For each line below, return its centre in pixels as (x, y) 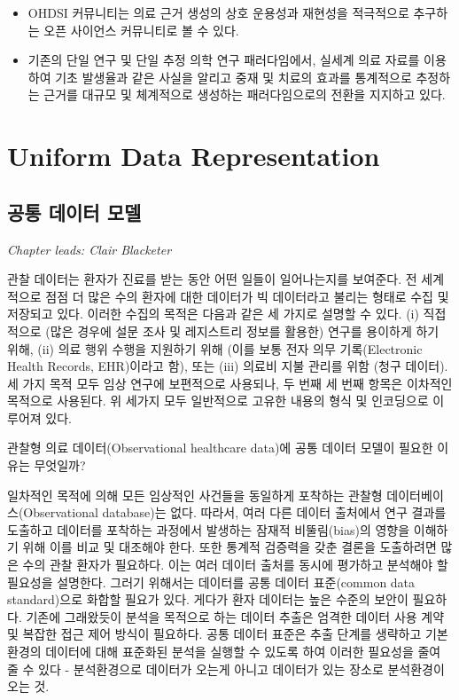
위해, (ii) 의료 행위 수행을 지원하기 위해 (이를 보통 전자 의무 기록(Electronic (215, 348)
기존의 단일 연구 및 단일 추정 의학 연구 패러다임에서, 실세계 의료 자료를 (224, 60)
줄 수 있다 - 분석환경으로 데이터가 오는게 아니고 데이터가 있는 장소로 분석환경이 (226, 669)
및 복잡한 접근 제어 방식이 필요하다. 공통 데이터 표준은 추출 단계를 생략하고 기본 (228, 634)
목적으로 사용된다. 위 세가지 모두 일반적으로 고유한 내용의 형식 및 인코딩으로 (218, 401)
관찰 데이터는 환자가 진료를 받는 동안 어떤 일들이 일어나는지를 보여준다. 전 (212, 279)
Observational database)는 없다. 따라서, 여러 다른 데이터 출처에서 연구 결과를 (235, 512)
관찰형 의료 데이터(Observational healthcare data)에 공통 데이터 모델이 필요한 (220, 448)
